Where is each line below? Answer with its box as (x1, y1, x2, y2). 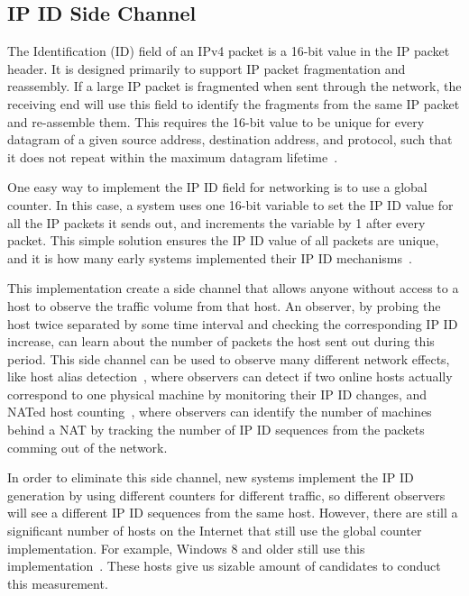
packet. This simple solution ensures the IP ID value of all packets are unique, (7, 231, 439, 250)
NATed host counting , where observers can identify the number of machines (7, 402, 432, 421)
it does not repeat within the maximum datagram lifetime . (7, 147, 338, 166)
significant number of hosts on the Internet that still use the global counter (7, 521, 422, 540)
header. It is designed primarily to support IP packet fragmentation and (7, 59, 406, 78)
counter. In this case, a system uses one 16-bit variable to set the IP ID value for (7, 195, 454, 214)
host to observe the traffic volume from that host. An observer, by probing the (7, 296, 441, 315)
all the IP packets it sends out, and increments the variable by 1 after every (7, 213, 426, 232)
